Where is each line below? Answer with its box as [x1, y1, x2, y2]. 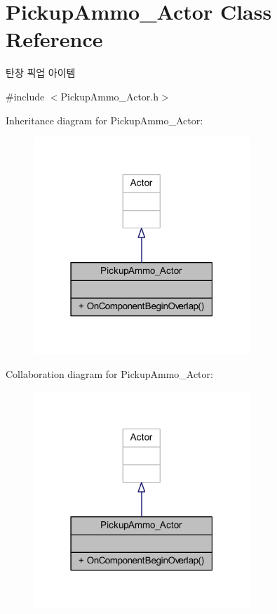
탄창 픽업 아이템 [6, 65, 76, 80]
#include [6, 89, 45, 103]
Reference [6, 25, 103, 53]
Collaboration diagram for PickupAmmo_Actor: [6, 366, 213, 381]
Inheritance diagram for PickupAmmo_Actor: [6, 112, 203, 127]
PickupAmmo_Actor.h [60, 89, 159, 103]
